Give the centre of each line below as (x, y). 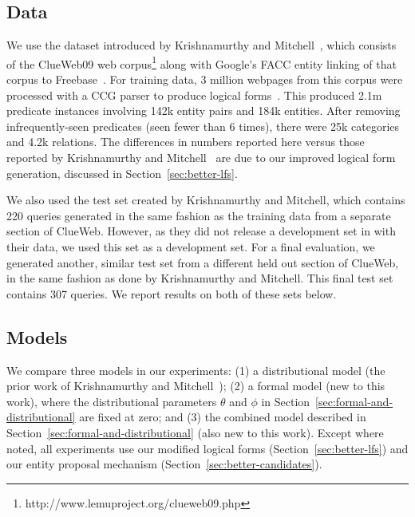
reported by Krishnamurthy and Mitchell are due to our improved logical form (201, 158)
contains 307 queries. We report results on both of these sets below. (172, 293)
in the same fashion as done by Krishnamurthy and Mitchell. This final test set (200, 278)
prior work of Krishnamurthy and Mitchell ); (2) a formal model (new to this (196, 386)
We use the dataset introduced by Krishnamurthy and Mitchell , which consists (202, 45)
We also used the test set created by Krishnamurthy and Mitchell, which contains (206, 200)
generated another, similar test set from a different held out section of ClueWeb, (203, 262)
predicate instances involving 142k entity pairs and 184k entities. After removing (204, 111)
